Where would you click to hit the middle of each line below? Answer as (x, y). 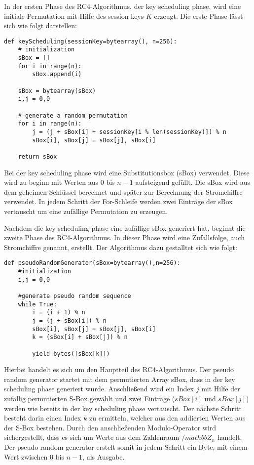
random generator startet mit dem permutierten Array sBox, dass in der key (120, 379)
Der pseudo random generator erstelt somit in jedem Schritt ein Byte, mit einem (126, 447)
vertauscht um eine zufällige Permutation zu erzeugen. (86, 211)
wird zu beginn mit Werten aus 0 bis (59, 182)
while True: (37, 304)
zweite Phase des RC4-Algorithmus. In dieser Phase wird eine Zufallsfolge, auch (125, 237)
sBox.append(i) (57, 74)
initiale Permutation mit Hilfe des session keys (74, 16)
